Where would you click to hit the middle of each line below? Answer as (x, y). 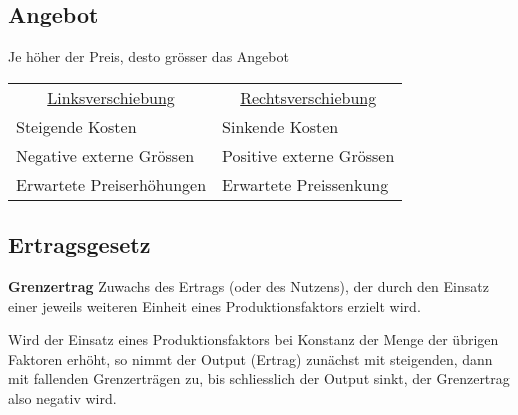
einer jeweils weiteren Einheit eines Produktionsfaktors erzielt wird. (214, 305)
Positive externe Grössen (308, 155)
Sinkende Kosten (280, 126)
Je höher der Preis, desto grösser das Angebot (148, 56)
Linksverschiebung (111, 97)
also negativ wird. (62, 397)
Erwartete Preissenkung (305, 184)
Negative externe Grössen (105, 155)
